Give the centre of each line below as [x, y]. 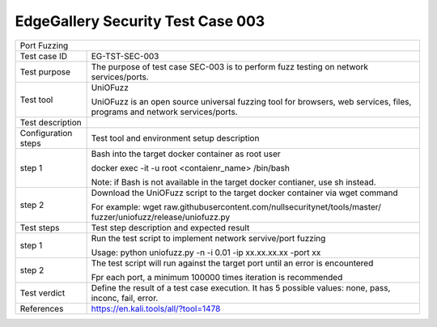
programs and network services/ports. [164, 112]
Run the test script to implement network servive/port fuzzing [208, 238]
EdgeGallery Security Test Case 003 [140, 21]
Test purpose [45, 71]
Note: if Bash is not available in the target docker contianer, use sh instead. [233, 182]
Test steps [40, 227]
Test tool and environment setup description [175, 138]
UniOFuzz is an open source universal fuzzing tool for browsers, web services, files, [251, 101]
